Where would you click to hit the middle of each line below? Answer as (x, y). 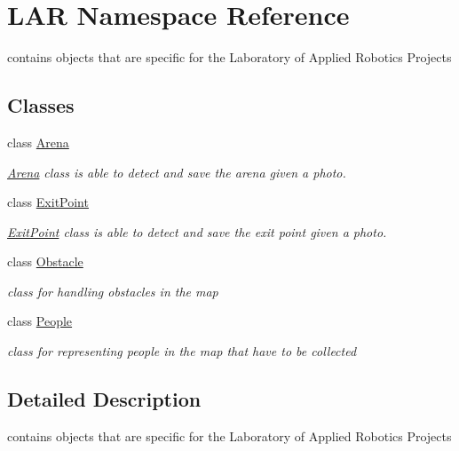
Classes (41, 105)
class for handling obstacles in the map (113, 291)
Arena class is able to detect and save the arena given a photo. (177, 172)
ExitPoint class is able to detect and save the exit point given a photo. (197, 231)
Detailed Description (104, 399)
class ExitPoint (48, 202)
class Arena (38, 142)
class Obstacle (45, 261)
